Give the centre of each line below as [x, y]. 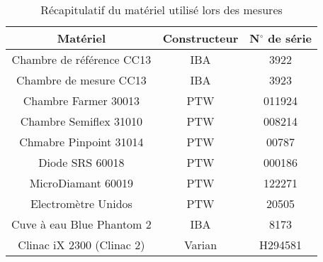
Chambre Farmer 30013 [81, 100]
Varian [200, 245]
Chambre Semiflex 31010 [81, 121]
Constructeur [200, 38]
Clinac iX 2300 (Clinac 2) [81, 245]
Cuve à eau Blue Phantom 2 [81, 224]
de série [290, 38]
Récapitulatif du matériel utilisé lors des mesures [161, 10]
